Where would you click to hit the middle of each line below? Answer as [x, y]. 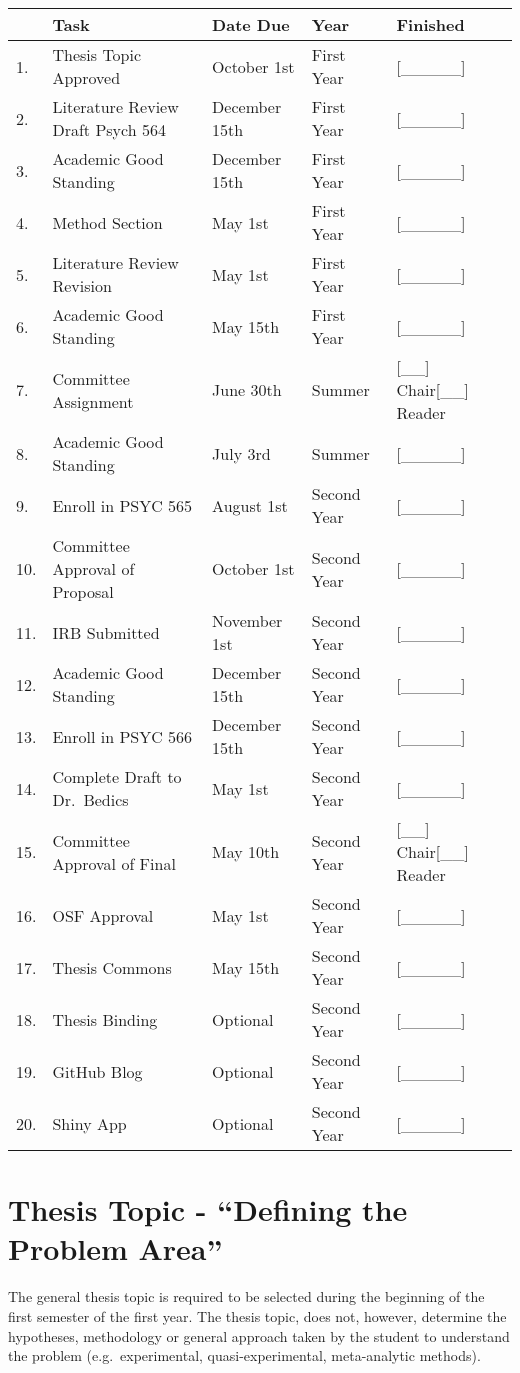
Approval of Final [114, 863]
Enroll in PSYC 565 [122, 505]
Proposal [83, 591]
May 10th [246, 851]
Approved [86, 77]
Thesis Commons [112, 967]
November [247, 620]
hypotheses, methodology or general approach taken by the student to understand [259, 1335]
